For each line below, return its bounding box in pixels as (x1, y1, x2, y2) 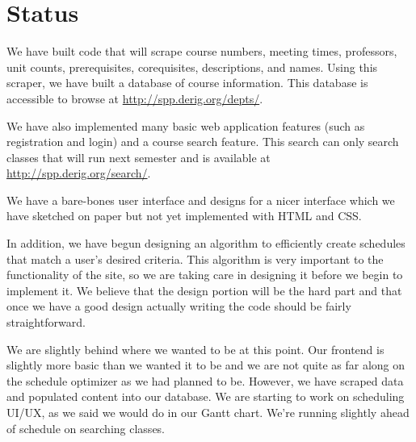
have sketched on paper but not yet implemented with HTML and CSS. (6, 207, 362, 224)
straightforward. (6, 314, 86, 331)
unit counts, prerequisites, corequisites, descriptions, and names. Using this (6, 58, 378, 75)
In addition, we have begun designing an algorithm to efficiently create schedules (6, 235, 405, 252)
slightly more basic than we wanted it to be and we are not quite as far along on (6, 357, 405, 373)
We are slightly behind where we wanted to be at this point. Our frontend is (6, 340, 384, 357)
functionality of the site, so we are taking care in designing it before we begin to (6, 266, 403, 283)
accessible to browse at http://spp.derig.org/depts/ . (6, 90, 263, 106)
